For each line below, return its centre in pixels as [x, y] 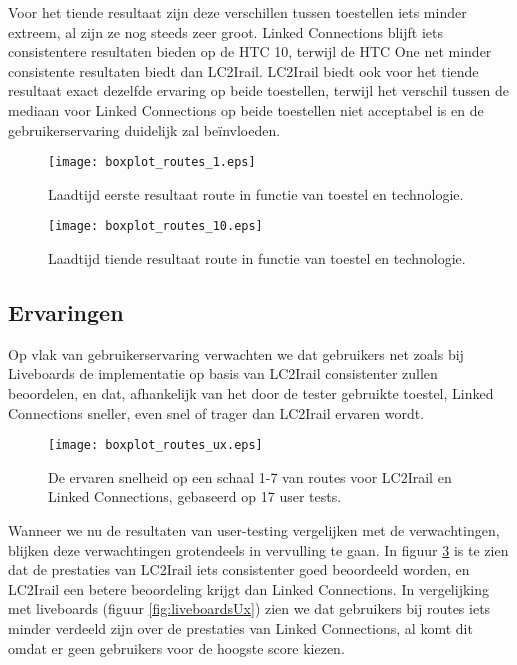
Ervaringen [66, 312]
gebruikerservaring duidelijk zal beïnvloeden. [144, 129]
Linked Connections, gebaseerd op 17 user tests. [195, 496]
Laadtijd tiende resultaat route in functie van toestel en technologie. [257, 258]
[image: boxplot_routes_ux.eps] [155, 445]
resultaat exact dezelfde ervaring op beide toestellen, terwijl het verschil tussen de [259, 90]
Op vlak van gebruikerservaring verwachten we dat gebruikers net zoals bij [236, 353]
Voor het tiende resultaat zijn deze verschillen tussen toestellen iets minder [237, 12]
